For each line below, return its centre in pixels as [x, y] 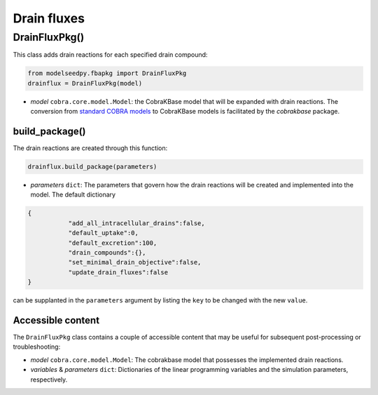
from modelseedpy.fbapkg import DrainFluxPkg [107, 73]
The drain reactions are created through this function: [90, 148]
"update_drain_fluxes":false [118, 272]
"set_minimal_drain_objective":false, [135, 262]
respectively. [49, 380]
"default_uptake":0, [104, 233]
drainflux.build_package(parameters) [92, 167]
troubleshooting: [37, 347]
